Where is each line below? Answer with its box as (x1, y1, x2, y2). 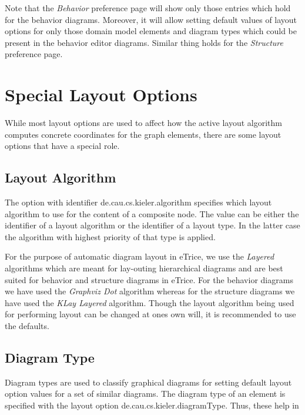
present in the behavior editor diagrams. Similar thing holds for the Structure (5, 36, 283, 48)
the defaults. (5, 320, 49, 332)
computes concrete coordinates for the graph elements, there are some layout (5, 128, 281, 140)
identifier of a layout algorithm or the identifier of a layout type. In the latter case (5, 219, 300, 231)
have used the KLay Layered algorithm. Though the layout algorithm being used (5, 296, 294, 308)
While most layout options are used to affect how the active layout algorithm (5, 117, 282, 129)
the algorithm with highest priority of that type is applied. (5, 230, 216, 243)
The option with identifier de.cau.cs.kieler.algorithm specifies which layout (5, 196, 272, 208)
